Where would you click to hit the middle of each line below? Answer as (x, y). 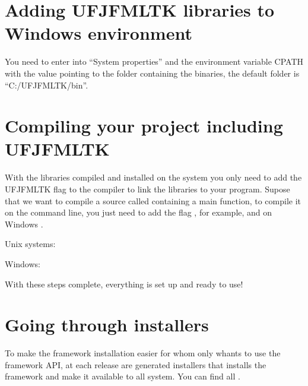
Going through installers (107, 325)
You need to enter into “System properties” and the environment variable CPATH (154, 61)
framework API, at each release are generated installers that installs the (136, 364)
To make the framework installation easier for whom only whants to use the (143, 353)
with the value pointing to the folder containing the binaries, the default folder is (152, 73)
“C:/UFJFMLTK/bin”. (47, 85)
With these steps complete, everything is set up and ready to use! (124, 284)
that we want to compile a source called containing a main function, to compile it (153, 200)
